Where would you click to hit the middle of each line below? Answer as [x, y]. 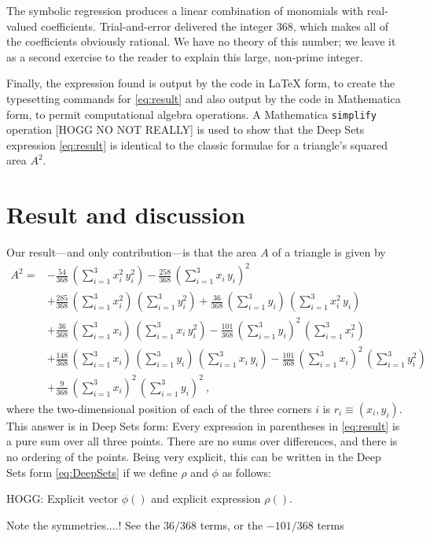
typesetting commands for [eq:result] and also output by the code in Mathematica [204, 98]
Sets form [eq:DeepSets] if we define [92, 472]
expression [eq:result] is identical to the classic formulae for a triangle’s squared [197, 144]
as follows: [247, 472]
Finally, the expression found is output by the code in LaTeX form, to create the [201, 83]
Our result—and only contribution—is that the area [132, 252]
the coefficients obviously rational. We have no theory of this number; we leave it [201, 41]
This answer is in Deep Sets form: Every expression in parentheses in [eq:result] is [203, 425]
